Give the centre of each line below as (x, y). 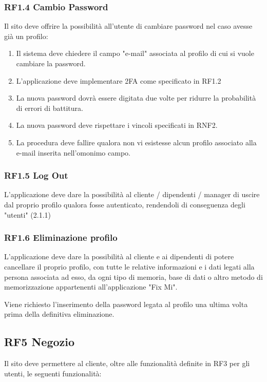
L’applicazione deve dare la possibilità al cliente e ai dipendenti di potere (119, 256)
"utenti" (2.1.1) (27, 214)
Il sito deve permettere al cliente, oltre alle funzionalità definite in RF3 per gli (127, 363)
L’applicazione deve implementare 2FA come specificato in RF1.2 (119, 80)
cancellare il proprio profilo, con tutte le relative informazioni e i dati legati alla (129, 266)
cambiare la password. (51, 63)
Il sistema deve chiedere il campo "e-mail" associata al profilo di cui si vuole (135, 53)
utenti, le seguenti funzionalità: (53, 373)
